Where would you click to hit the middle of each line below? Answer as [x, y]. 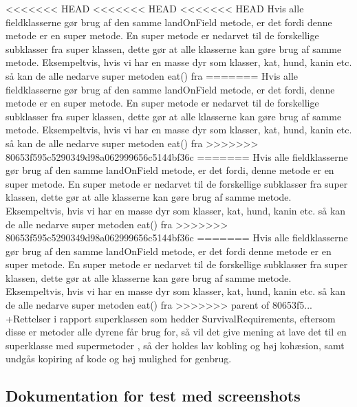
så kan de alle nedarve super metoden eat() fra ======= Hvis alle [152, 75]
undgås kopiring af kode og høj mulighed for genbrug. [119, 359]
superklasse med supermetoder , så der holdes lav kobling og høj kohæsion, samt [175, 345]
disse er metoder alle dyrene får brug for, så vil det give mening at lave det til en [176, 332]
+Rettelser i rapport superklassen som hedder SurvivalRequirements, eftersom [171, 318]
